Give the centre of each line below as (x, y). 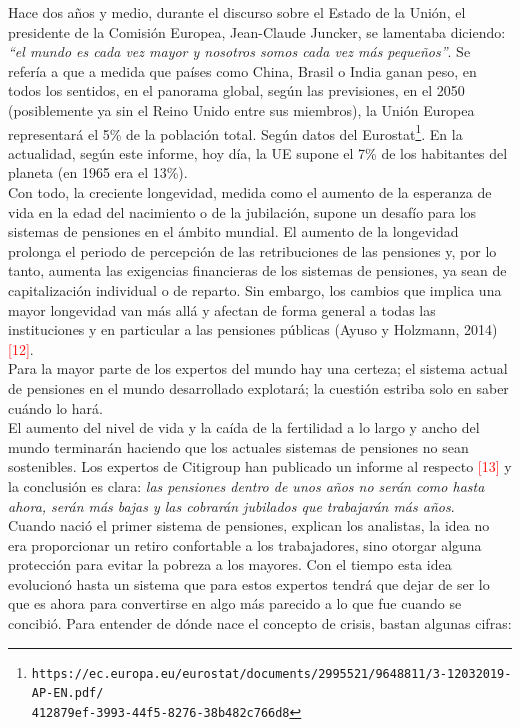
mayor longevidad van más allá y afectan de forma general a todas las (222, 309)
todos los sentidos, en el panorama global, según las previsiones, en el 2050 (236, 90)
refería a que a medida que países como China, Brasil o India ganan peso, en (242, 70)
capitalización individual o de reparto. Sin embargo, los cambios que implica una (255, 289)
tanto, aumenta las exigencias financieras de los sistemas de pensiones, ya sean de (257, 270)
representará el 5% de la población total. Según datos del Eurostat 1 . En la (235, 132)
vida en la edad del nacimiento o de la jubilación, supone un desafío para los (242, 211)
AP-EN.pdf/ (67, 693)
